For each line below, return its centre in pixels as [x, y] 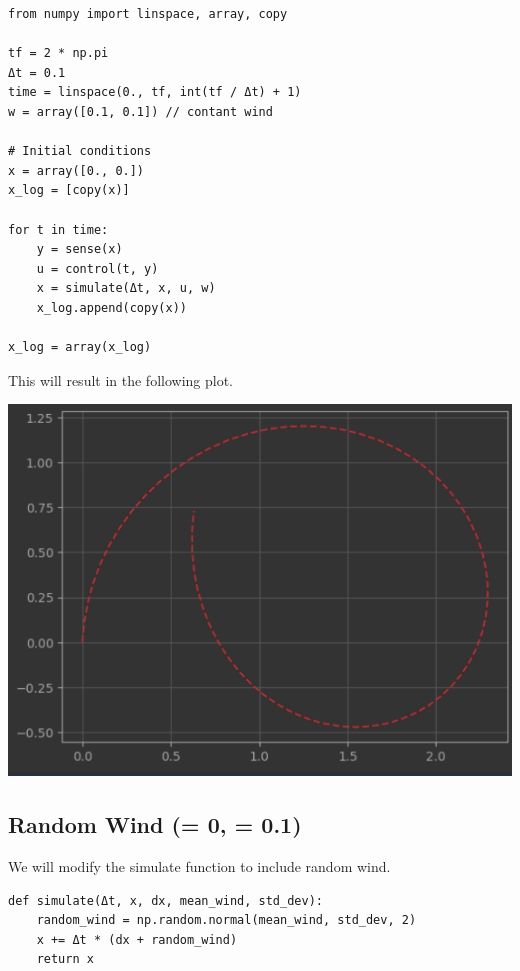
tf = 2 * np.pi [58, 53]
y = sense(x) [79, 249]
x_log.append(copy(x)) [111, 307]
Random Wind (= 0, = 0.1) [155, 824]
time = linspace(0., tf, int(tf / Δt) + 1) [155, 92]
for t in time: [58, 229]
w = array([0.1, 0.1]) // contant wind [140, 111]
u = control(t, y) [97, 268]
